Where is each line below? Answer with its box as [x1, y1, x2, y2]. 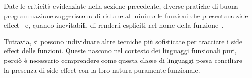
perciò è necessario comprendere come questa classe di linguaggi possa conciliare [4, 55, 243, 65]
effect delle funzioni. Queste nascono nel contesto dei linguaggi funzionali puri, [4, 46, 237, 56]
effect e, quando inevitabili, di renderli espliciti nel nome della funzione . [4, 20, 224, 30]
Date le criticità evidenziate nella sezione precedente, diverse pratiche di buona [4, 1, 238, 11]
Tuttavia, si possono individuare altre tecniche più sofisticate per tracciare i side [4, 36, 243, 46]
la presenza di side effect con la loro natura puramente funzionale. [4, 64, 200, 75]
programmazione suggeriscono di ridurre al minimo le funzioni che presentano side [4, 10, 248, 20]
